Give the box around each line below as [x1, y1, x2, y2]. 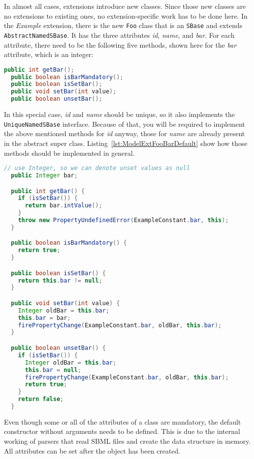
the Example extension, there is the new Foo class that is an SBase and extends [4, 20, 242, 30]
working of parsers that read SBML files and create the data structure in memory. [4, 436, 251, 446]
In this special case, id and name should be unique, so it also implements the [4, 109, 235, 119]
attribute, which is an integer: [4, 49, 94, 59]
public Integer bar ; [11, 172, 78, 179]
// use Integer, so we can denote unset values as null [4, 165, 190, 172]
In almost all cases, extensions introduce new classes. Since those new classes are [4, 1, 246, 11]
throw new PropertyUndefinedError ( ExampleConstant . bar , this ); [18, 217, 229, 224]
